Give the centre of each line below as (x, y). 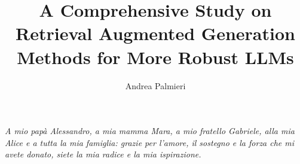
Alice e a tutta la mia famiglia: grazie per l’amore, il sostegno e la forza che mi (150, 142)
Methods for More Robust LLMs (155, 57)
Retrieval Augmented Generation (155, 33)
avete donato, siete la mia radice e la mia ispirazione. (103, 154)
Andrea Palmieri (155, 85)
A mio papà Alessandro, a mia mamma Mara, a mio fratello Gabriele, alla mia (150, 131)
